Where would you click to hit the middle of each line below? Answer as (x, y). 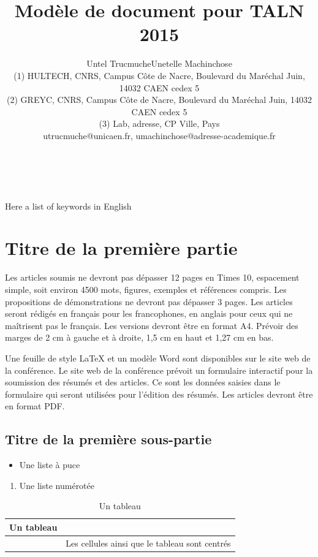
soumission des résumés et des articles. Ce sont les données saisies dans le (143, 382)
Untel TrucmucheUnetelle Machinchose (159, 63)
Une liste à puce (50, 465)
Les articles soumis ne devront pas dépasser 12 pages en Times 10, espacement (152, 277)
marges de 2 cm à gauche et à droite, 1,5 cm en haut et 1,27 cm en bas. (139, 337)
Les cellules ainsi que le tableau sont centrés (148, 543)
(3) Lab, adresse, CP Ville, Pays (159, 123)
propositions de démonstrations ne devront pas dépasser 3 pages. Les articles (149, 301)
